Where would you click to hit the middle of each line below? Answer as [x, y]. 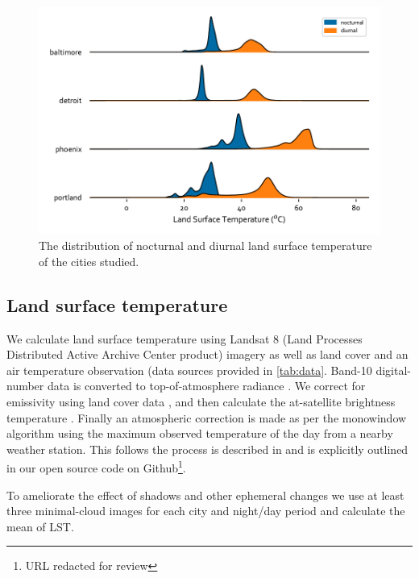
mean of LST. [40, 526]
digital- [393, 370]
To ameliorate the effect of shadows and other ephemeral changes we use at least [205, 495]
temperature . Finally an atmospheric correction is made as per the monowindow [207, 417]
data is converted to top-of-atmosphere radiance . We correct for [206, 386]
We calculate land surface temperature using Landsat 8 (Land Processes [185, 338]
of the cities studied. [89, 261]
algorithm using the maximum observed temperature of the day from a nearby [200, 433]
